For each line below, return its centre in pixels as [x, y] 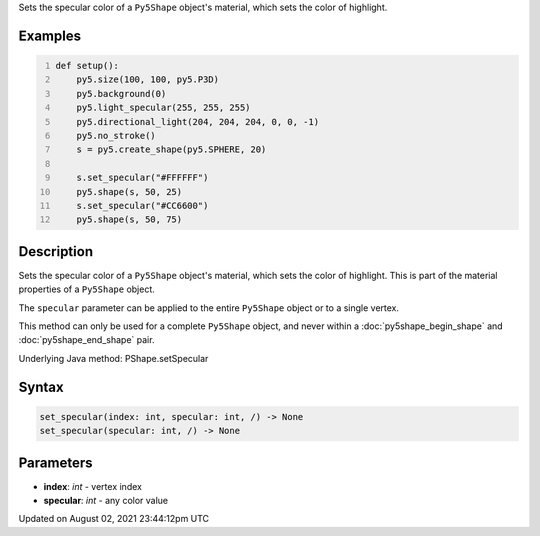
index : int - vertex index [92, 486]
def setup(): [87, 65]
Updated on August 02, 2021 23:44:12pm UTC [114, 519]
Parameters [55, 462]
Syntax [41, 386]
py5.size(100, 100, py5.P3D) [148, 79]
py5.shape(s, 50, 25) [129, 191]
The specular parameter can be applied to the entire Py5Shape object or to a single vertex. [209, 307]
